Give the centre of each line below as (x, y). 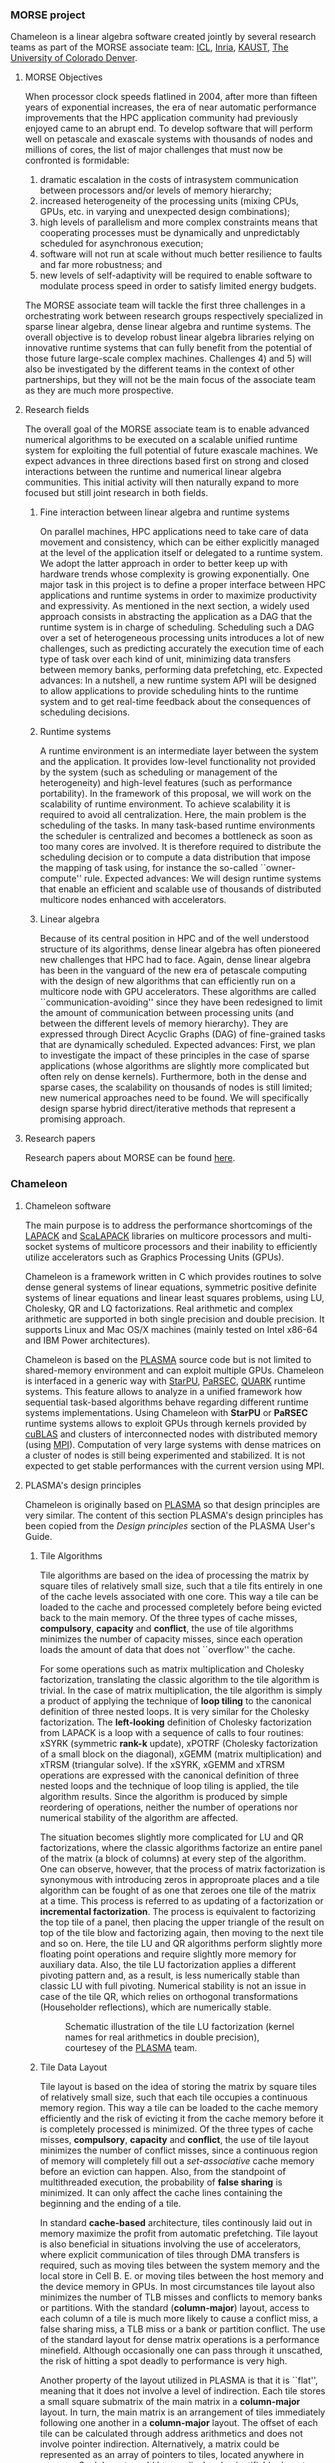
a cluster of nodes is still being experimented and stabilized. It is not (165, 1455)
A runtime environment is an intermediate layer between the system (179, 751)
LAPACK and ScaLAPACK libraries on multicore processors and (155, 1235)
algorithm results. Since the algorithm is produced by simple (163, 1796)
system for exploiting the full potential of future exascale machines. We (171, 450)
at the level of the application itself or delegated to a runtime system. (181, 553)
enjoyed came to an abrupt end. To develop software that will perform (168, 129)
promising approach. (82, 1119)
